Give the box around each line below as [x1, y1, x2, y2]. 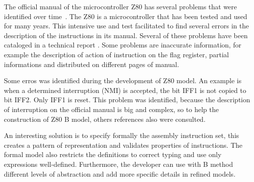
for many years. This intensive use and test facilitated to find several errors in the [4, 21, 249, 31]
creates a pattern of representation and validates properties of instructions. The [4, 139, 243, 150]
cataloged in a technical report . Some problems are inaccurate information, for [4, 40, 241, 50]
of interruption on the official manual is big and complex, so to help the [4, 104, 219, 114]
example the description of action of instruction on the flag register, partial [4, 49, 229, 59]
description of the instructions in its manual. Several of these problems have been [4, 30, 248, 40]
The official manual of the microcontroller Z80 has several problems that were [4, 1, 237, 11]
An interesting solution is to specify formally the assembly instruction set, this [4, 130, 239, 140]
